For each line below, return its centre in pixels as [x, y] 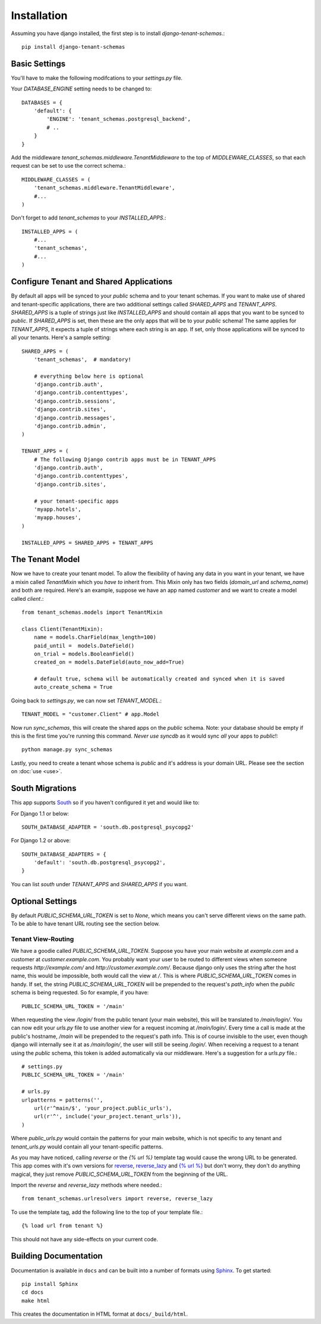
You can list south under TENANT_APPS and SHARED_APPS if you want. [100, 884]
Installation [39, 15]
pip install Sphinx [50, 1284]
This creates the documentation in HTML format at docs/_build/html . [100, 1314]
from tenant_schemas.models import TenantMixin [92, 612]
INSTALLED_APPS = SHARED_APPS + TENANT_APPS [88, 542]
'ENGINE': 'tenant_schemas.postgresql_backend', [119, 119]
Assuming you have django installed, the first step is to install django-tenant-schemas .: [118, 33]
